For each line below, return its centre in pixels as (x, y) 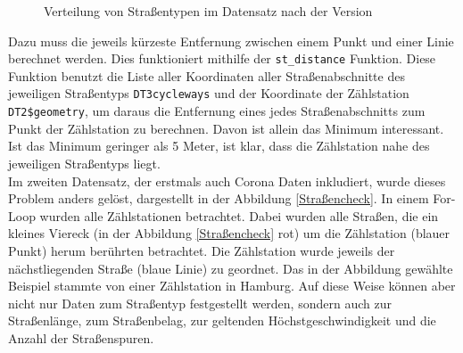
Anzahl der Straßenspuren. (81, 337)
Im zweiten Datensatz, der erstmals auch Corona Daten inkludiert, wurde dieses (227, 181)
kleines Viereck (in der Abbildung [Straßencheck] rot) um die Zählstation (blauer (229, 233)
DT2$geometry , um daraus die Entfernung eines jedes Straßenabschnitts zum (217, 111)
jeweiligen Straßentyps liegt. (84, 163)
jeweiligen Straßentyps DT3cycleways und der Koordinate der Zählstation (209, 93)
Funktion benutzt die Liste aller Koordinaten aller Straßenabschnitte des (207, 75)
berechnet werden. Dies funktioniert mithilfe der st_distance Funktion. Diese (222, 58)
